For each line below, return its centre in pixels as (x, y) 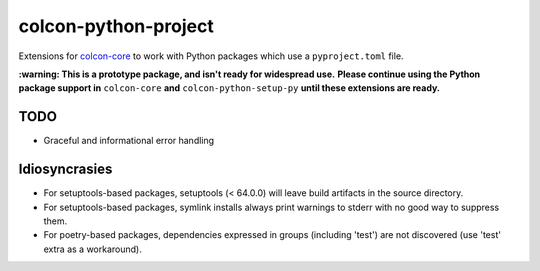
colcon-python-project (116, 26)
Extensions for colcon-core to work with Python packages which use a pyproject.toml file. (211, 56)
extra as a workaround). (92, 249)
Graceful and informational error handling (129, 141)
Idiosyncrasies (65, 169)
